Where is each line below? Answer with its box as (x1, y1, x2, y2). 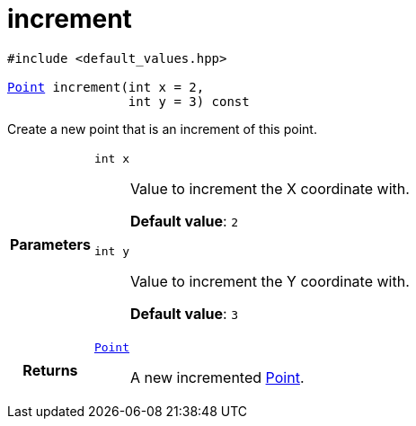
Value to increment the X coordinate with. (129, 179, 410, 198)
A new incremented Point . (129, 368, 305, 386)
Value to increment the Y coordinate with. (129, 271, 410, 290)
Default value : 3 (129, 304, 238, 323)
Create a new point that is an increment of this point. (7, 120, 317, 137)
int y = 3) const (128, 93, 250, 109)
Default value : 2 (129, 211, 238, 230)
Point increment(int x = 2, (7, 79, 205, 94)
